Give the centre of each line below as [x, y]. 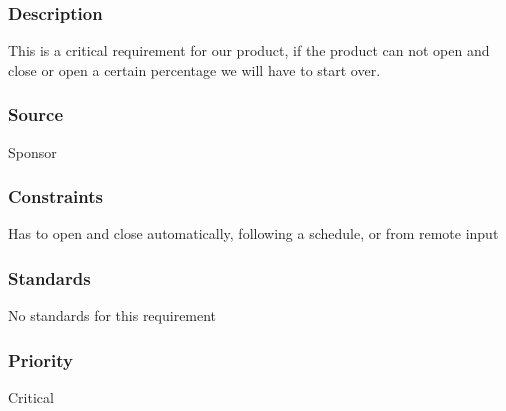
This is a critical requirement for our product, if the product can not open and [249, 50]
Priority [40, 359]
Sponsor [32, 151]
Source [36, 114]
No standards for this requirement [112, 315]
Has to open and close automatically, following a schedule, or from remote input [253, 233]
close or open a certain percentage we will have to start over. [194, 69]
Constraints [55, 196]
